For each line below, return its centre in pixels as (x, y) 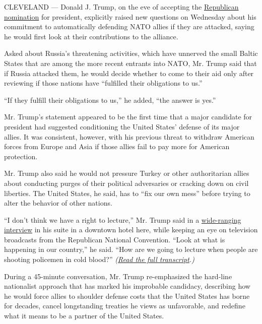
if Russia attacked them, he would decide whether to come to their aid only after (129, 73)
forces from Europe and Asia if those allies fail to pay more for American (117, 146)
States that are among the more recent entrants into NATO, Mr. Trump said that (130, 63)
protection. (21, 156)
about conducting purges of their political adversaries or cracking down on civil (126, 183)
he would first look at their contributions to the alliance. (91, 36)
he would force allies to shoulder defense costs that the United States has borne (127, 296)
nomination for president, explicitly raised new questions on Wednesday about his (130, 16)
